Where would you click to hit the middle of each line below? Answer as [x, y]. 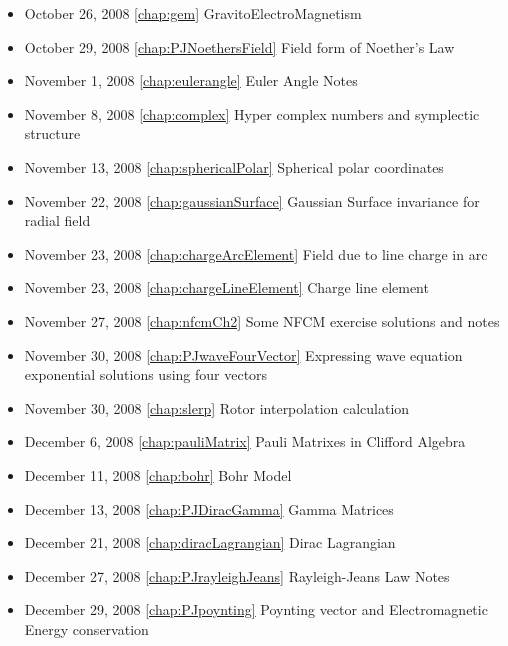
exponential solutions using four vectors [146, 374]
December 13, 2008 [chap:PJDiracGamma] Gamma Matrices [209, 508]
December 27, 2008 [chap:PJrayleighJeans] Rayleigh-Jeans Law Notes [237, 575]
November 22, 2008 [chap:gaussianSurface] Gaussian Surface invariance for [252, 200]
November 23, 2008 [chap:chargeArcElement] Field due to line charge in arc [256, 253]
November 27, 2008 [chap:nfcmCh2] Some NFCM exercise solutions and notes [262, 320]
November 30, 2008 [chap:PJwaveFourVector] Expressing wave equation [243, 354]
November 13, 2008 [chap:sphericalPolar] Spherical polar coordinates [234, 166]
